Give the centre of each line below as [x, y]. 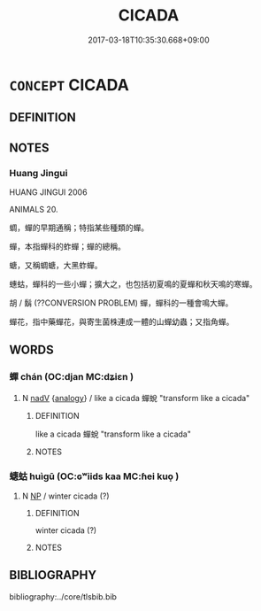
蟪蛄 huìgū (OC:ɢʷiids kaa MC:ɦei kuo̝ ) [94, 476]
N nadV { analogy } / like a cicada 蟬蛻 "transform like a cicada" [136, 398]
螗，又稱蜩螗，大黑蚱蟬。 [56, 266]
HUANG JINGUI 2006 [48, 192]
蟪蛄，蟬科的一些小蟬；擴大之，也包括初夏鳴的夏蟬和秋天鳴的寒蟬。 [133, 284]
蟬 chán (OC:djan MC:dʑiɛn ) [72, 377]
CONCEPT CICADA [69, 85]
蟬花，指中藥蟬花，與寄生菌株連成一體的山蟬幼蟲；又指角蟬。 [122, 322]
